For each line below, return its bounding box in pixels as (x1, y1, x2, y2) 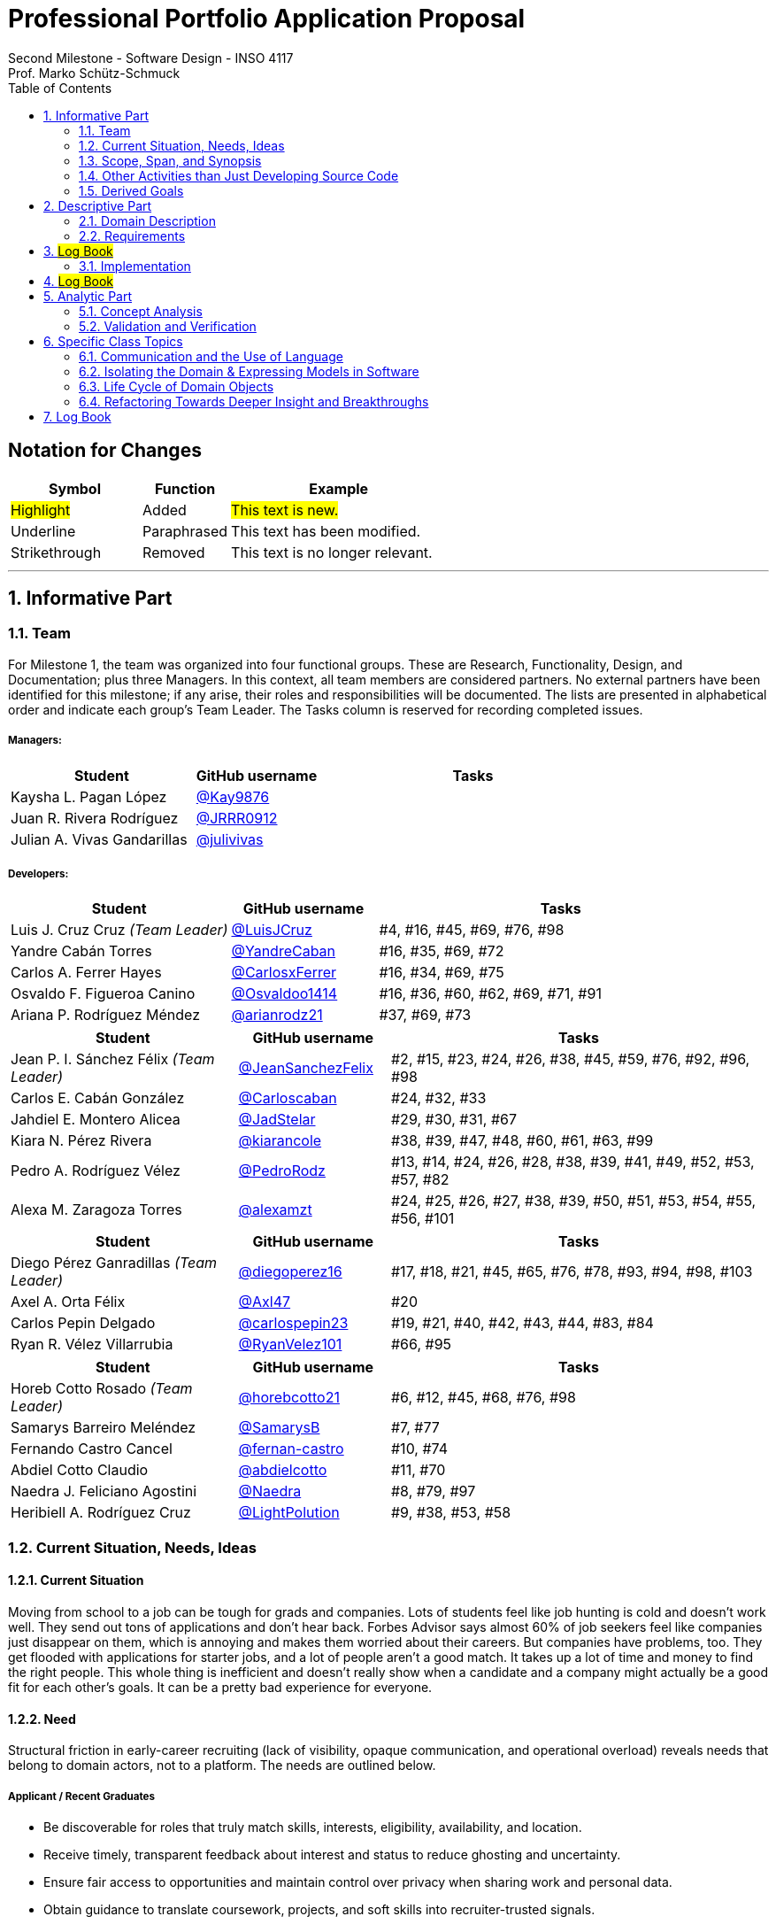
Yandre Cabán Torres (11, 942, 152, 961)
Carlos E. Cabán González (11, 1089, 185, 1108)
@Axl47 (238, 1293, 291, 1311)
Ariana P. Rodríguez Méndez (11, 1006, 200, 1024)
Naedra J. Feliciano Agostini (11, 1482, 197, 1501)
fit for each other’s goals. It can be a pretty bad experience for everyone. (8, 1679, 433, 1695)
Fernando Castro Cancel (11, 1440, 173, 1458)
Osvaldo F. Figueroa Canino (11, 985, 196, 1003)
